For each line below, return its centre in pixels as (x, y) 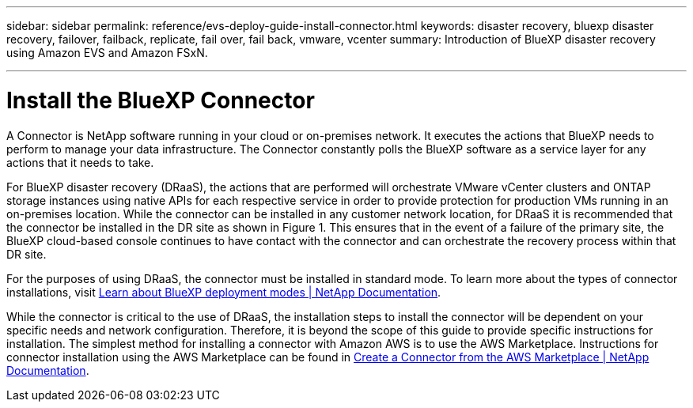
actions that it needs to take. (80, 162)
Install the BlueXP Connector (161, 100)
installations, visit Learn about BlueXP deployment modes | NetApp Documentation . (224, 292)
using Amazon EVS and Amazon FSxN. (107, 53)
